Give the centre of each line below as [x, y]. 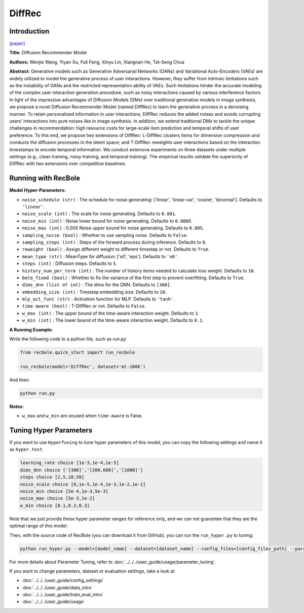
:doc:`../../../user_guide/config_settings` [63, 581]
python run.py [37, 393]
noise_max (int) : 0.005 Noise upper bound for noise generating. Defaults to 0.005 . [113, 228]
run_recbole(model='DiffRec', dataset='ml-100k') [83, 366]
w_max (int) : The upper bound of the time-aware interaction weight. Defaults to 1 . [111, 313]
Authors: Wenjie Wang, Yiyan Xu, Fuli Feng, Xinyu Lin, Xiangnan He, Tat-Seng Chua [97, 62]
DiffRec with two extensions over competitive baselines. [68, 164]
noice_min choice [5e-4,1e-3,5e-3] [64, 491]
